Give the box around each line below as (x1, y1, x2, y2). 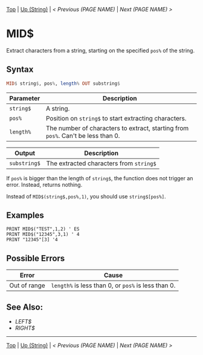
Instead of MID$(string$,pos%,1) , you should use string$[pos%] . (6, 192, 166, 200)
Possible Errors (6, 253, 65, 263)
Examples (6, 210, 44, 221)
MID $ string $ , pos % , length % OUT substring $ (6, 80, 120, 86)
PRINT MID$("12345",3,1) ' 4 (6, 232, 80, 238)
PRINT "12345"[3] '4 (6, 236, 59, 243)
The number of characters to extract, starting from (45, 124, 189, 132)
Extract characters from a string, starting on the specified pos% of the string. (6, 47, 195, 54)
